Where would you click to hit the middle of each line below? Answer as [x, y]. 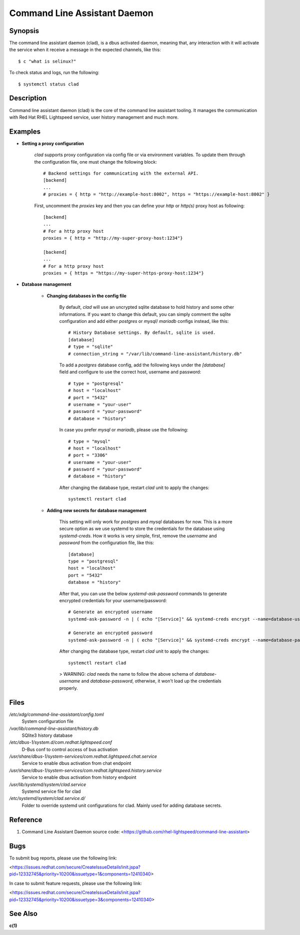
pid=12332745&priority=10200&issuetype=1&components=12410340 [80, 874]
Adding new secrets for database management [97, 510]
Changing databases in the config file [87, 296]
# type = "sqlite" [91, 347]
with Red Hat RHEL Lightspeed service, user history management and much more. [94, 117]
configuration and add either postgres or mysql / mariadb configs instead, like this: [144, 321]
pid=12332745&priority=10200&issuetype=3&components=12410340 [80, 899]
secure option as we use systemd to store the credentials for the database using [142, 529]
